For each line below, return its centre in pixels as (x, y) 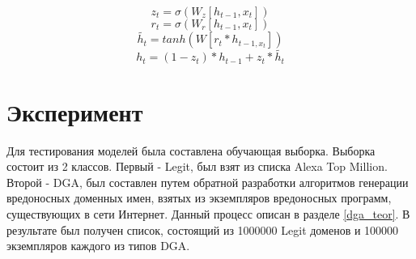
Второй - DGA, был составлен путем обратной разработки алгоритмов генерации (208, 182)
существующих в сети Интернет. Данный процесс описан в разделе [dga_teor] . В (208, 213)
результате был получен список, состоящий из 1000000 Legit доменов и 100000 (203, 229)
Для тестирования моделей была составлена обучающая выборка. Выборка (191, 150)
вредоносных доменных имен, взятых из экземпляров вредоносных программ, (199, 198)
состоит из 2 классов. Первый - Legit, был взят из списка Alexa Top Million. (197, 166)
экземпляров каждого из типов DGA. (98, 246)
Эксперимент (75, 111)
